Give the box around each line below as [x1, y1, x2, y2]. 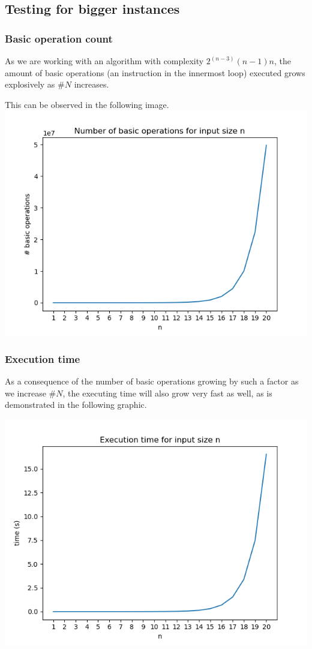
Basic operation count [5, 31, 113, 46]
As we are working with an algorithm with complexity [5, 55, 204, 67]
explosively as [5, 78, 55, 91]
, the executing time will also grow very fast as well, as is [62, 386, 272, 399]
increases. [74, 78, 109, 91]
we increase [5, 386, 46, 399]
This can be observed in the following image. [5, 98, 169, 110]
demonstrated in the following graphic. [5, 398, 147, 411]
